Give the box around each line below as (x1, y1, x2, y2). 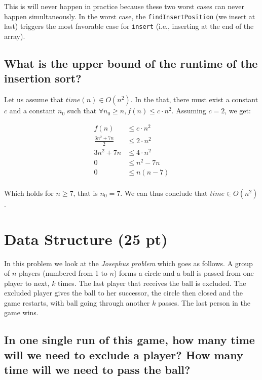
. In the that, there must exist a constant (130, 94, 258, 105)
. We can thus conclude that (120, 187, 208, 198)
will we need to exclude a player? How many (4, 347, 243, 362)
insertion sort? (4, 70, 82, 86)
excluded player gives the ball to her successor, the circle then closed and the (4, 287, 243, 298)
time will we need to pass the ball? (4, 362, 191, 377)
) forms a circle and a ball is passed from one (114, 268, 254, 278)
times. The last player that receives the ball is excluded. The (58, 277, 246, 288)
